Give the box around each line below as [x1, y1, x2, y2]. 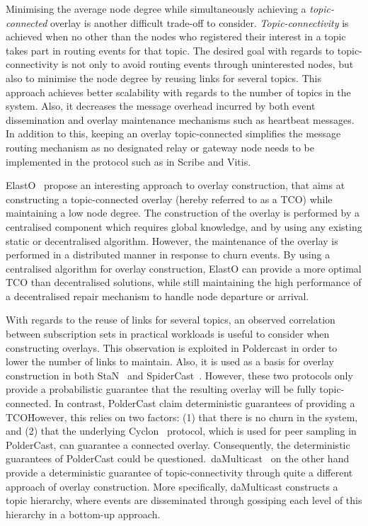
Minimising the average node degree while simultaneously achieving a [6, 1, 306, 16]
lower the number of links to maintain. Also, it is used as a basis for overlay [6, 354, 334, 369]
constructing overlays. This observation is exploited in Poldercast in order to [6, 340, 338, 355]
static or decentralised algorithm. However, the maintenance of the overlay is [6, 233, 338, 248]
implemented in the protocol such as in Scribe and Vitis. [6, 154, 251, 168]
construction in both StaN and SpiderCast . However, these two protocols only [6, 367, 353, 382]
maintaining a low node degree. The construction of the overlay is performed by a [6, 205, 360, 220]
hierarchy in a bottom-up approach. [6, 506, 161, 521]
